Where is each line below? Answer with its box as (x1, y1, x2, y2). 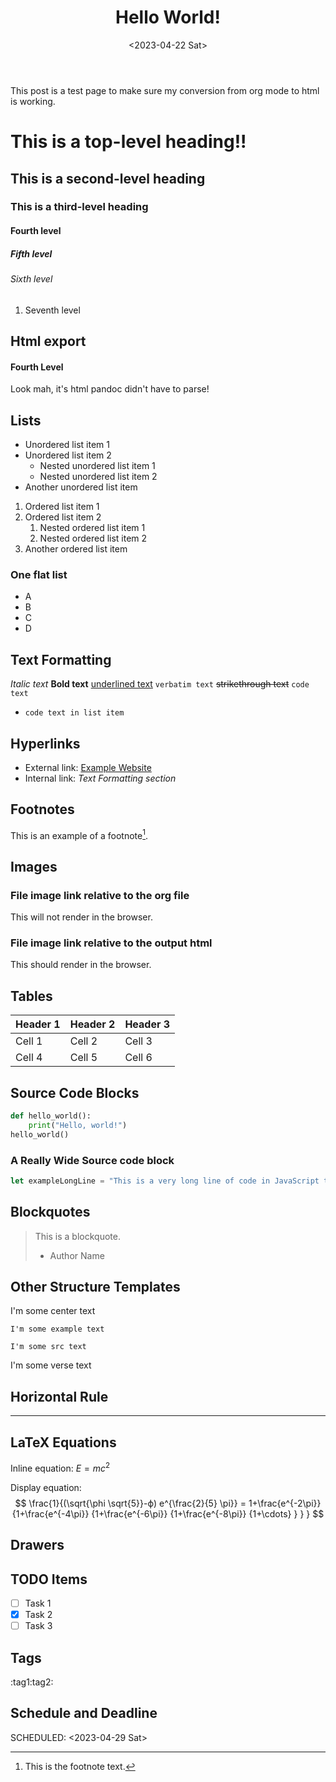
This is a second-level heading (10, 170, 206, 187)
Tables (10, 987, 53, 1005)
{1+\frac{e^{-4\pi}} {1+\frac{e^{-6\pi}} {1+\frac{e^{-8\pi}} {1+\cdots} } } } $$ (11, 1507, 325, 1520)
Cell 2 (69, 1034, 98, 1048)
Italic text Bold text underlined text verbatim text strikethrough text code (10, 678, 310, 690)
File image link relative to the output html (10, 936, 213, 950)
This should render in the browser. (10, 959, 152, 971)
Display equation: (10, 1481, 82, 1493)
